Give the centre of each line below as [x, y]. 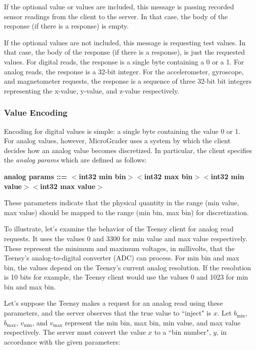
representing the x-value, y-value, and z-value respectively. [92, 90]
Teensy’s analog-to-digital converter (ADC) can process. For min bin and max [122, 258]
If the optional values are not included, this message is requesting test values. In [125, 42]
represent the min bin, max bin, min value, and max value [153, 322]
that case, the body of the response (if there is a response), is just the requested [125, 52]
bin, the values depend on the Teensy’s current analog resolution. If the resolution [128, 267]
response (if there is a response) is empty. [66, 26]
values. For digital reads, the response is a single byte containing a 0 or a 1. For [124, 61]
